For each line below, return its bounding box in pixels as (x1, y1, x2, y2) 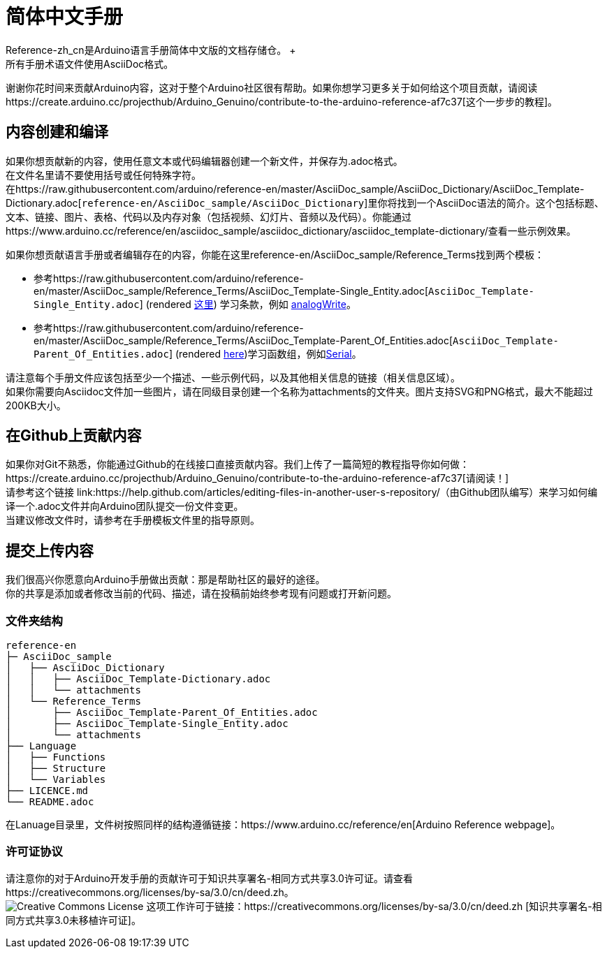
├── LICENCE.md (6, 785, 89, 797)
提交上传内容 (6, 541, 94, 559)
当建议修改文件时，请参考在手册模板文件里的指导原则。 (6, 514, 260, 527)
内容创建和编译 (6, 123, 108, 141)
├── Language (6, 740, 77, 752)
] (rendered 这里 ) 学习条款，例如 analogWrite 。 (139, 298, 356, 310)
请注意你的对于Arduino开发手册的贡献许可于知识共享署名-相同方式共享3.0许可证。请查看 (6, 872, 413, 884)
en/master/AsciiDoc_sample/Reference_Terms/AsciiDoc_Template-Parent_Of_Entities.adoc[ (34, 334, 453, 346)
